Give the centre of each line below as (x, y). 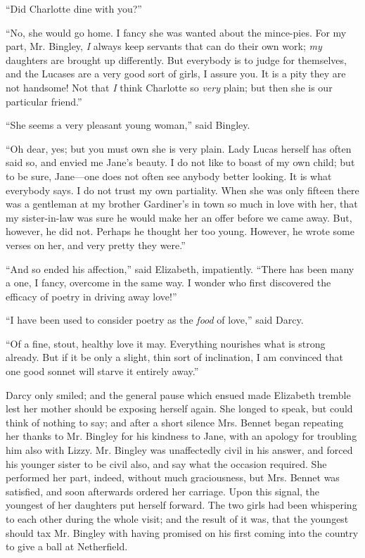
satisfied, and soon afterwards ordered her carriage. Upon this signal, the (163, 491)
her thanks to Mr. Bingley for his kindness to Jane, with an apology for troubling (181, 436)
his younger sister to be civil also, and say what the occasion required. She (166, 463)
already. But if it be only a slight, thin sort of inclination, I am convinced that (174, 357)
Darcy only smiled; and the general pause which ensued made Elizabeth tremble (178, 394)
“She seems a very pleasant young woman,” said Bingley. (128, 125)
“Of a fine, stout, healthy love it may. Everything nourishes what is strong (166, 343)
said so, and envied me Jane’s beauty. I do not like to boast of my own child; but (180, 162)
